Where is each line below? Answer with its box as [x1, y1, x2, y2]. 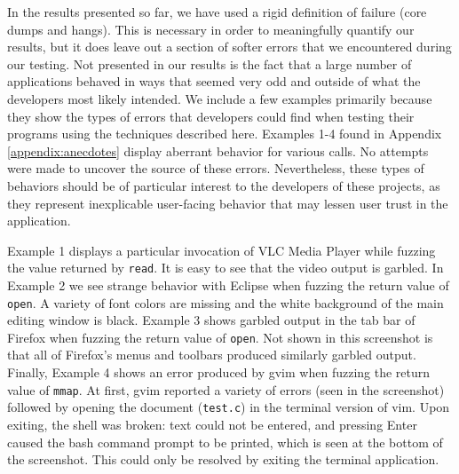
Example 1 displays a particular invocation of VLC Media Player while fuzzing [7, 241, 436, 259]
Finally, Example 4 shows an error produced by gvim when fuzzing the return [7, 363, 431, 382]
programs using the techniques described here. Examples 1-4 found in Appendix [7, 124, 442, 143]
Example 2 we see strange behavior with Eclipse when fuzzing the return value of [7, 275, 449, 294]
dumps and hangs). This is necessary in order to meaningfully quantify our [7, 20, 415, 38]
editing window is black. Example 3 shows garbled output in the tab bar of [7, 311, 415, 329]
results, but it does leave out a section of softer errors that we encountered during [7, 37, 452, 56]
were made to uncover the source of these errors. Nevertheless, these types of [7, 159, 424, 178]
